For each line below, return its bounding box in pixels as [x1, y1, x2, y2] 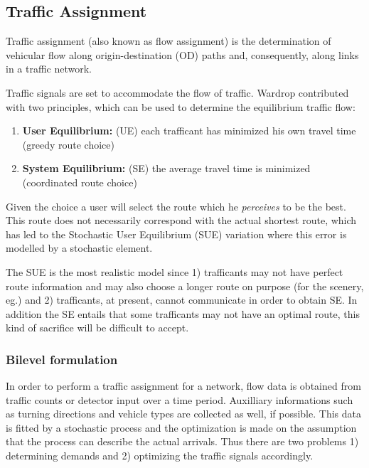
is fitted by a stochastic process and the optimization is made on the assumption [6, 420, 357, 435]
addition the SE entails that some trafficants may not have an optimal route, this [6, 306, 360, 321]
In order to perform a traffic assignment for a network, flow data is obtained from [6, 378, 361, 393]
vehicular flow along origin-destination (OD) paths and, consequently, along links [6, 47, 359, 62]
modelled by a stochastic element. [6, 240, 153, 255]
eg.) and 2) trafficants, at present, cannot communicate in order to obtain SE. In [6, 292, 358, 307]
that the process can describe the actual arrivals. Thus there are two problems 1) [6, 434, 359, 449]
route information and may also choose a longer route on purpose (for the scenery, [6, 278, 364, 293]
